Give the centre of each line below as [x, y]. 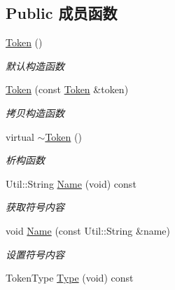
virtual [20, 136]
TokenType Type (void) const [70, 278]
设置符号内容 [35, 254]
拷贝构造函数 [35, 112]
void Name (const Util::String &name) [88, 230]
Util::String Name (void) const [71, 183]
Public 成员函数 [62, 13]
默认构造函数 [35, 65]
